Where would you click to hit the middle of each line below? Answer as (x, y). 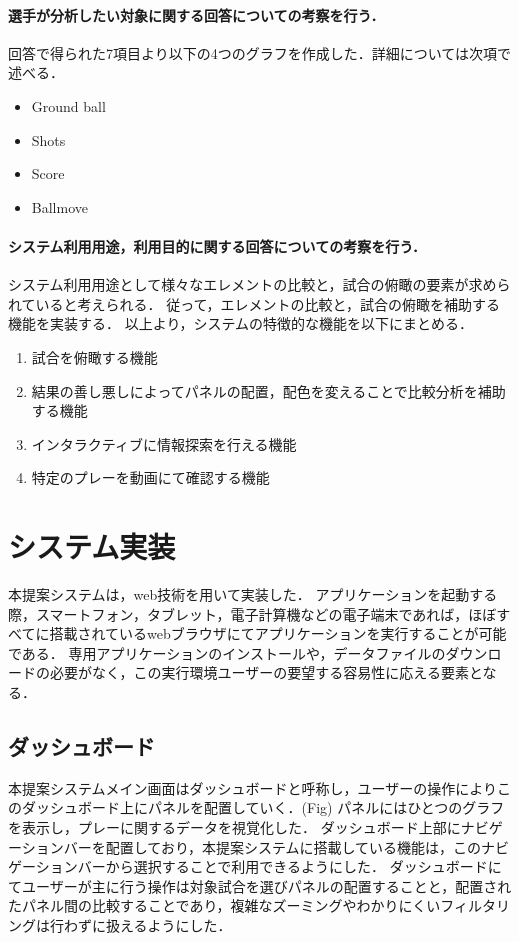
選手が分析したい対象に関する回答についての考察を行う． (196, 14)
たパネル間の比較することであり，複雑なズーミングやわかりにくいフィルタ (252, 905)
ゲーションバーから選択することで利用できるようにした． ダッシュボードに (255, 866)
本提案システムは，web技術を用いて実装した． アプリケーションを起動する (253, 594)
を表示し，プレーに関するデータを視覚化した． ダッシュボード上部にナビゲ (255, 826)
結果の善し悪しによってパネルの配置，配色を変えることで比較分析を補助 (268, 390)
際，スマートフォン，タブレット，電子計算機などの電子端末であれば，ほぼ (252, 613)
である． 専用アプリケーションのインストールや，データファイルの (227, 652)
